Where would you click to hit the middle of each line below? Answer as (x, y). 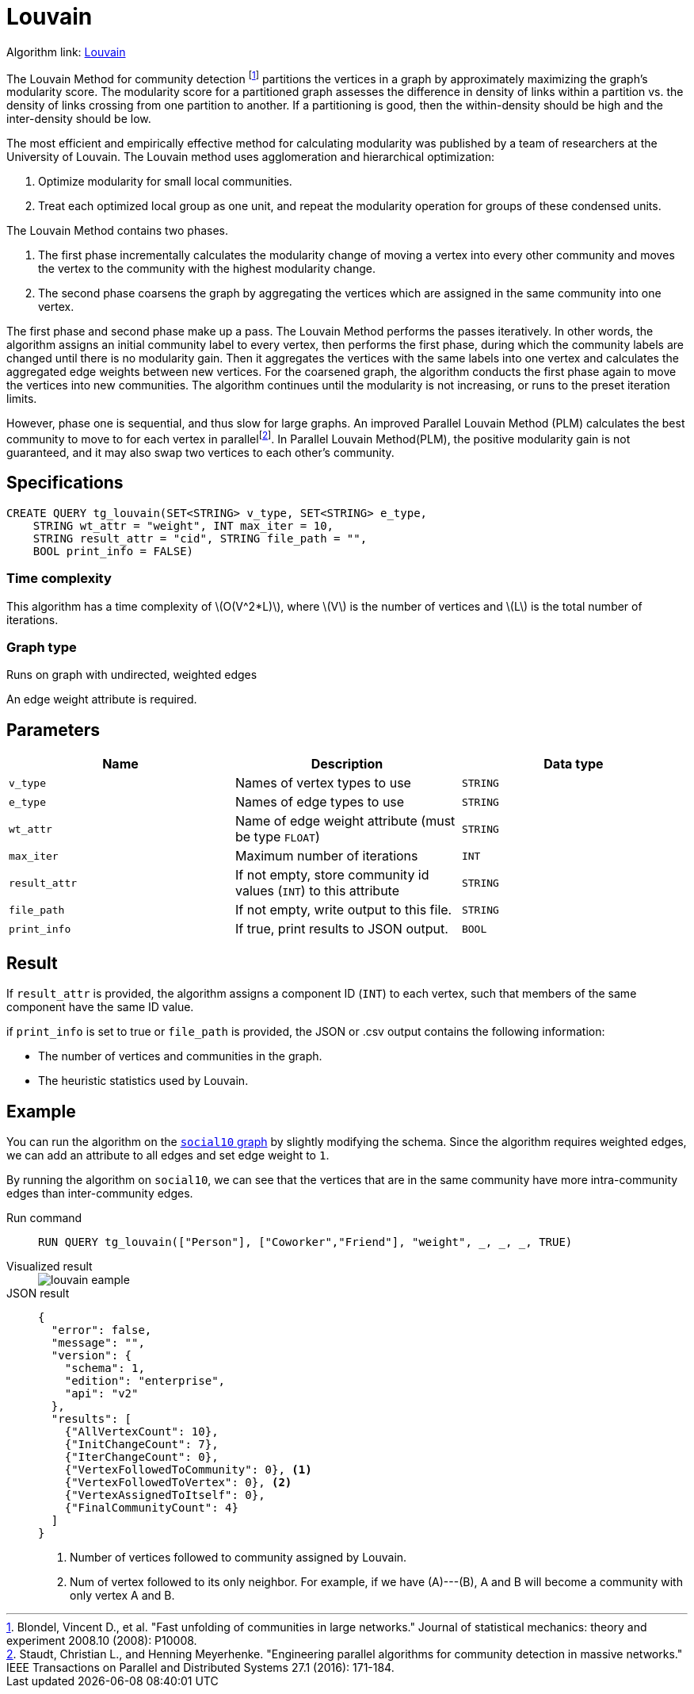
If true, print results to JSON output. (341, 929)
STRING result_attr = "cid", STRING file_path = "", (200, 538)
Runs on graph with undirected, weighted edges (132, 675)
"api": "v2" (101, 1393)
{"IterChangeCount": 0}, (141, 1456)
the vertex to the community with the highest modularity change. (207, 269)
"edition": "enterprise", (145, 1380)
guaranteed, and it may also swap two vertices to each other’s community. (200, 453)
